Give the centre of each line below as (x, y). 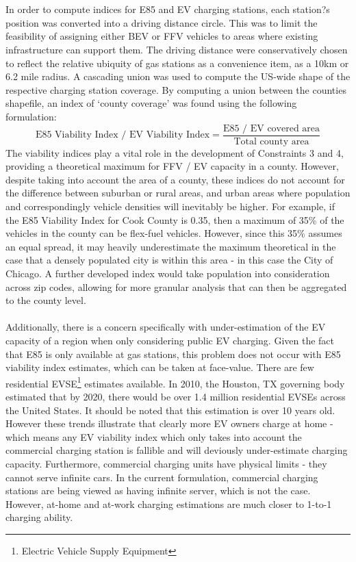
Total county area (271, 141)
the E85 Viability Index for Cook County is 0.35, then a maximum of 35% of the (175, 219)
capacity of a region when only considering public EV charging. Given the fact (170, 340)
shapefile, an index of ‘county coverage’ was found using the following (151, 103)
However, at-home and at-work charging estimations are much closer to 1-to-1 (169, 503)
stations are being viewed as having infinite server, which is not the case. (158, 490)
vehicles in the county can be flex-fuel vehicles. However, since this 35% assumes (174, 233)
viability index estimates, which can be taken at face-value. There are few (160, 367)
